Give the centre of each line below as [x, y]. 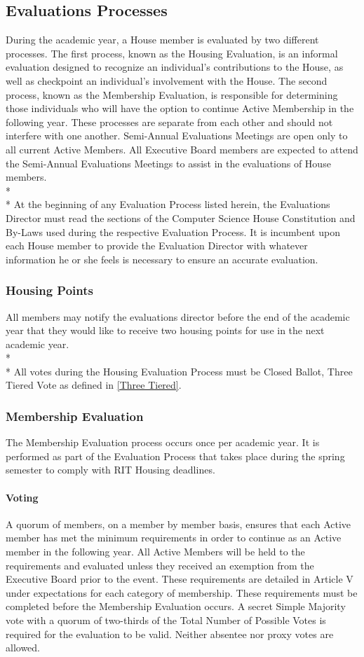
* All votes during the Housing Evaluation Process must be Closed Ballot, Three [179, 371]
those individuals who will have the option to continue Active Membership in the [180, 108]
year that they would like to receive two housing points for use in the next [165, 330]
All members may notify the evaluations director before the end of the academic [178, 316]
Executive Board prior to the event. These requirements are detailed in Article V [180, 579]
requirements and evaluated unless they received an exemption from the [160, 565]
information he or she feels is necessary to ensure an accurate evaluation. [162, 259]
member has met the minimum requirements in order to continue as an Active [174, 538]
